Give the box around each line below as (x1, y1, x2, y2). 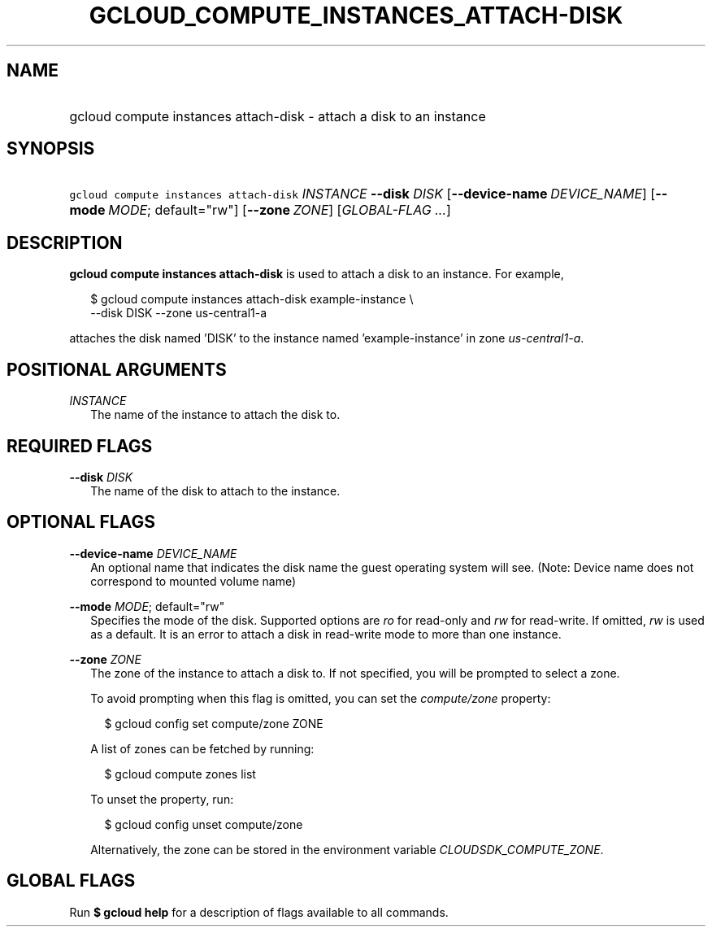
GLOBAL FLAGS (7, 870, 136, 892)
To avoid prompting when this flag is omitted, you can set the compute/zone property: (90, 691, 551, 705)
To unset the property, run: (90, 791, 234, 806)
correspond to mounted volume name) (90, 573, 297, 588)
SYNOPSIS (7, 138, 95, 159)
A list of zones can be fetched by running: (90, 741, 315, 756)
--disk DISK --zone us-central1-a (90, 306, 267, 320)
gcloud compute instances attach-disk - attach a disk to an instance (69, 107, 486, 124)
